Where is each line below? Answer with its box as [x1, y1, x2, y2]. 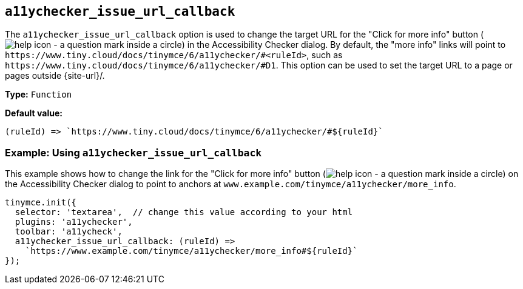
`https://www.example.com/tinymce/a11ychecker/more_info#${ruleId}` [25, 246, 358, 256]
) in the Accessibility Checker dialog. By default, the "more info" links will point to [181, 39, 506, 50]
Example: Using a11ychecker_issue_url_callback [5, 146, 262, 159]
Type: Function [5, 89, 72, 100]
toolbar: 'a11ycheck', [15, 227, 123, 237]
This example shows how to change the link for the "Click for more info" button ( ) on [5, 168, 519, 179]
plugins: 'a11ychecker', [15, 217, 133, 227]
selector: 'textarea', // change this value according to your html [15, 207, 353, 218]
